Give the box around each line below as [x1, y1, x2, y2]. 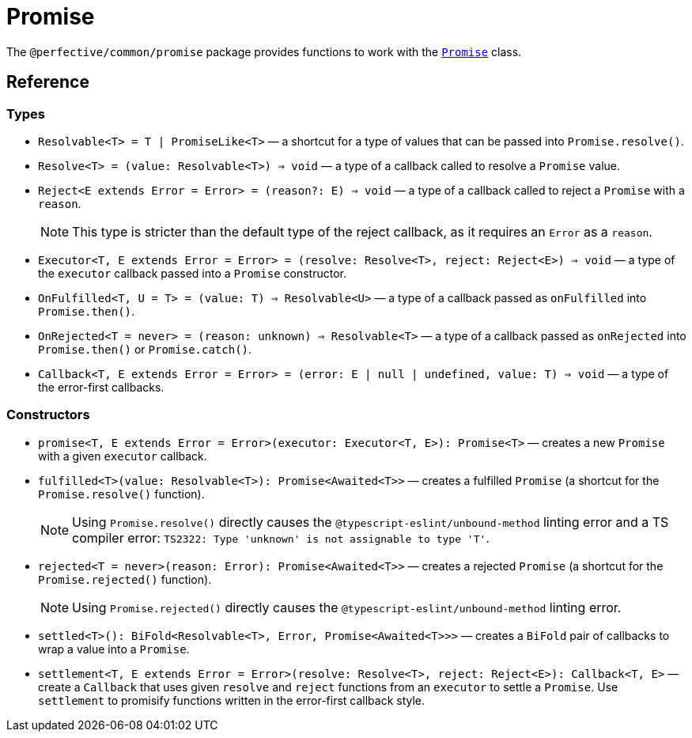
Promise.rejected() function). [38, 572, 212, 586]
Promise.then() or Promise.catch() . [38, 342, 252, 356]
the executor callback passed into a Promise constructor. [38, 266, 346, 280]
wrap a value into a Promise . [38, 641, 190, 656]
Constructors [6, 407, 90, 423]
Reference [6, 72, 89, 93]
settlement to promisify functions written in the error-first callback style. [38, 693, 425, 707]
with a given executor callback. [38, 448, 207, 463]
